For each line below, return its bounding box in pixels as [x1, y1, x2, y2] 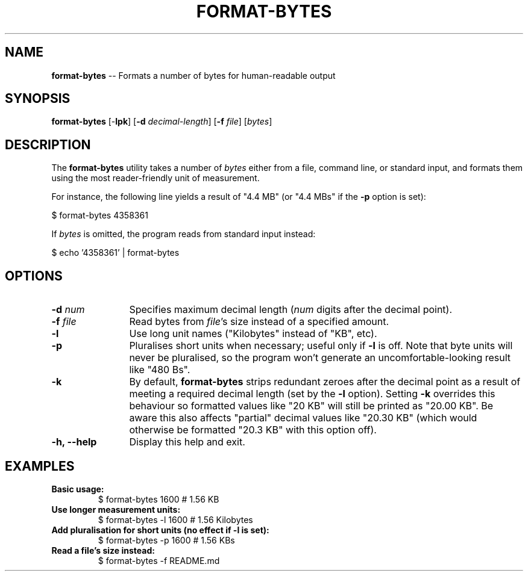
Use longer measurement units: [51, 504, 181, 515]
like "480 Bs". [129, 364, 190, 376]
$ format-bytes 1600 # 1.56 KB [98, 494, 219, 504]
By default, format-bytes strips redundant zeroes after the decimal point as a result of [129, 376, 521, 388]
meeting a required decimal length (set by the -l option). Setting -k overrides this [129, 388, 495, 400]
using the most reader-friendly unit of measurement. [51, 173, 260, 184]
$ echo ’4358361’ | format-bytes [51, 247, 180, 258]
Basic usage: [51, 483, 104, 494]
